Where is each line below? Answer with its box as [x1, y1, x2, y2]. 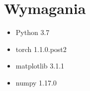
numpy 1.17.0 [15, 77, 57, 87]
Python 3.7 [15, 27, 50, 37]
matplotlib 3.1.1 [15, 60, 65, 71]
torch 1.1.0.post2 [15, 43, 67, 54]
